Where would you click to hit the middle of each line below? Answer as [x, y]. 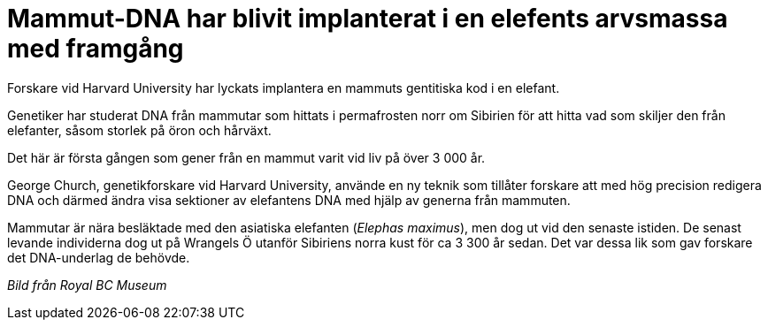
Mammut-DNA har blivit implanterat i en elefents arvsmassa [368, 19]
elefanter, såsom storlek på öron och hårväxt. [139, 130]
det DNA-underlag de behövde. [99, 257]
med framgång [96, 49]
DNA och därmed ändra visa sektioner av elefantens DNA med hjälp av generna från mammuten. [289, 200]
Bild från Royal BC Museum [87, 285]
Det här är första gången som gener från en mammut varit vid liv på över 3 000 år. [246, 157]
